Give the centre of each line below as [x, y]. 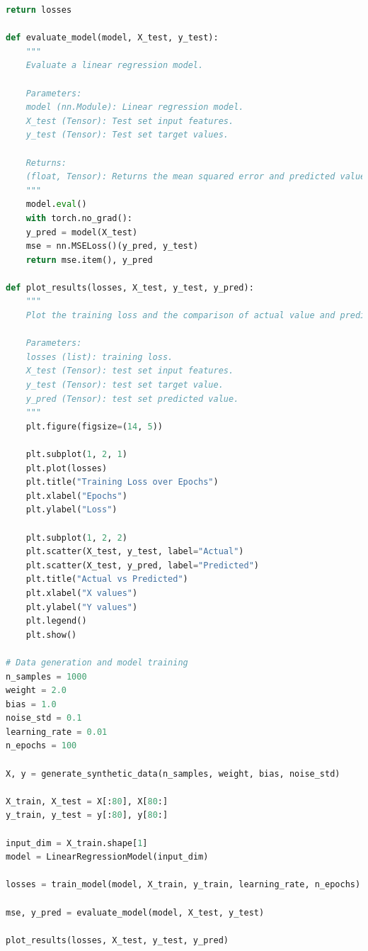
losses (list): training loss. [99, 357]
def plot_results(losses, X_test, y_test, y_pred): [130, 287]
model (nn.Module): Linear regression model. [135, 107]
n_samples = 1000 [46, 676]
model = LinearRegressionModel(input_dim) [107, 857]
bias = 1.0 [31, 704]
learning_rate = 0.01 [57, 732]
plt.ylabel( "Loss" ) [71, 510]
